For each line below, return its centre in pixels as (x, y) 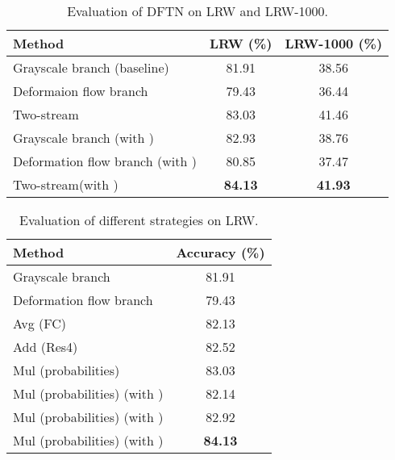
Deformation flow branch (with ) (105, 161)
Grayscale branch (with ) (83, 137)
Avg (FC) (40, 323)
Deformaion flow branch (81, 90)
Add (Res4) (46, 346)
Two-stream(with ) (66, 184)
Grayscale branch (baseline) (91, 67)
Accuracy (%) (220, 252)
